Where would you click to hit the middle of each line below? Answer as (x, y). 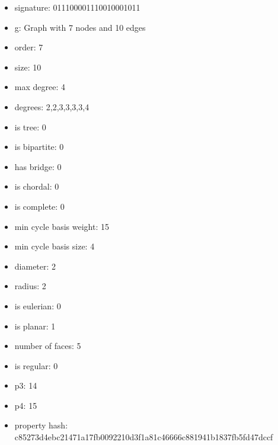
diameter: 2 (35, 266)
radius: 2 (30, 286)
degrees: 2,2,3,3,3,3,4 (52, 106)
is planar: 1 (35, 326)
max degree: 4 (40, 87)
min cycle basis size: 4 (55, 246)
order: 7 (29, 47)
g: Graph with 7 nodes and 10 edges (80, 27)
